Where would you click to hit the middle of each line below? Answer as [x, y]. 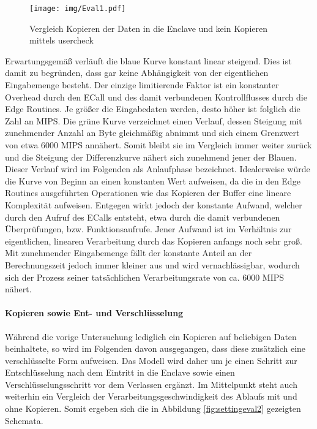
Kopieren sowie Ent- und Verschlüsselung [94, 313]
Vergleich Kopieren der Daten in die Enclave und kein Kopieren [149, 28]
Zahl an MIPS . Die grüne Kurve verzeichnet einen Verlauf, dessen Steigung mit [154, 120]
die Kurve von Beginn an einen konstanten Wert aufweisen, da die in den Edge [153, 180]
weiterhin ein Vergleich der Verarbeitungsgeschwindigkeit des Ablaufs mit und [151, 396]
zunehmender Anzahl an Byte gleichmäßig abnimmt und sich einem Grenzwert [152, 133]
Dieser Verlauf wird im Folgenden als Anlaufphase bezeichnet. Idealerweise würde [158, 169]
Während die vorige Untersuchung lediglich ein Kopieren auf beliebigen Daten [151, 336]
